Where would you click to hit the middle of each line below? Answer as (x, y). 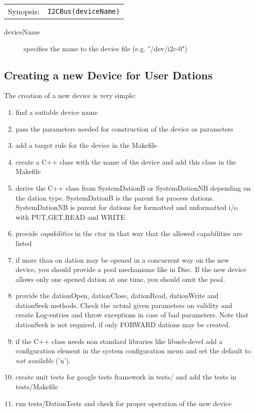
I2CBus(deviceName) (84, 11)
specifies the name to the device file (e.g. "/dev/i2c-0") (105, 48)
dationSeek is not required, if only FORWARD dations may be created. (123, 325)
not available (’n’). (43, 360)
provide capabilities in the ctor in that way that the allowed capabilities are (129, 233)
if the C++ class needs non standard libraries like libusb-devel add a (119, 341)
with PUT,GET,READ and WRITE (70, 217)
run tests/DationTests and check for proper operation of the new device (124, 403)
